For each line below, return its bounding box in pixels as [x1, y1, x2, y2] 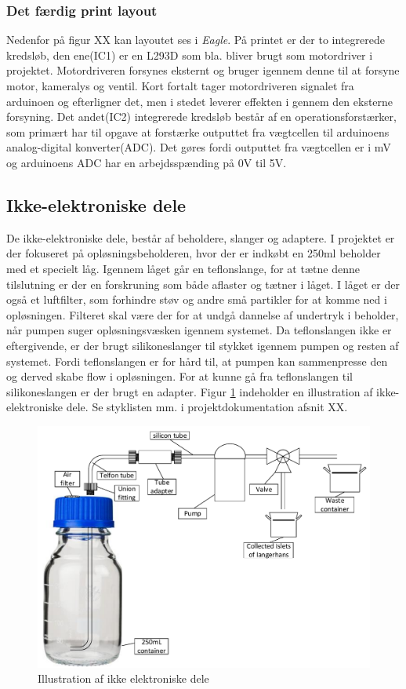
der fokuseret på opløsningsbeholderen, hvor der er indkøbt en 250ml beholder [6, 245, 381, 261]
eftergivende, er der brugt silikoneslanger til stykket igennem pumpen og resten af [6, 337, 399, 353]
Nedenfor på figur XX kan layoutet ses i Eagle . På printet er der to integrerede [6, 31, 385, 48]
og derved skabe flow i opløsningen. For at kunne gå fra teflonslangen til [6, 368, 353, 385]
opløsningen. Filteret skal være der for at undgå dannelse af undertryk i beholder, [6, 306, 399, 323]
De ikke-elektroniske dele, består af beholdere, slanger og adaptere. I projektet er [6, 229, 395, 246]
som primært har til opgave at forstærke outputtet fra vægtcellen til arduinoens [6, 123, 390, 140]
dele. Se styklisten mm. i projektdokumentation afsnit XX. [66, 399, 348, 415]
